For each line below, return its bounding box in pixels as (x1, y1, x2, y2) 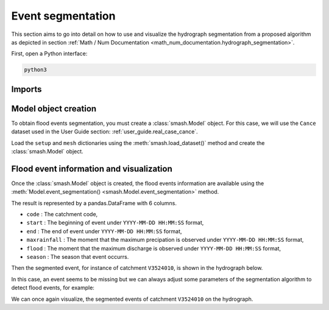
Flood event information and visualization (11, 163, 173, 174)
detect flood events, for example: (11, 284, 94, 292)
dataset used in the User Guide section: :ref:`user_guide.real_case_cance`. (11, 128, 198, 135)
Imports (11, 84, 42, 94)
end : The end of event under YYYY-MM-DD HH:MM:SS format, (26, 227, 182, 234)
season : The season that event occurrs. (26, 253, 129, 261)
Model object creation (11, 104, 97, 114)
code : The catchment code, (26, 211, 98, 218)
